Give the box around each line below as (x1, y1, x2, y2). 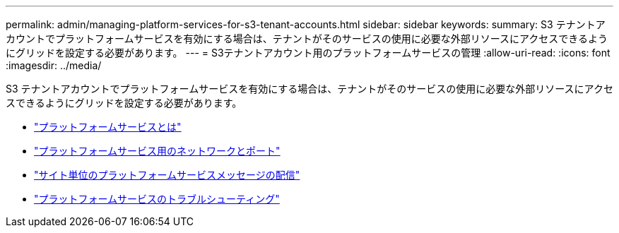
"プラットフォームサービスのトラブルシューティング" (34, 193, 280, 205)
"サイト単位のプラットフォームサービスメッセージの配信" (34, 169, 300, 181)
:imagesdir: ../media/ (6, 59, 102, 71)
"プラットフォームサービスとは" (34, 121, 182, 133)
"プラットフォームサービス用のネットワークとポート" (34, 145, 281, 157)
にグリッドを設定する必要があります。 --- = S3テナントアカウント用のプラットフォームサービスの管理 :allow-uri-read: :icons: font (6, 47, 611, 59)
